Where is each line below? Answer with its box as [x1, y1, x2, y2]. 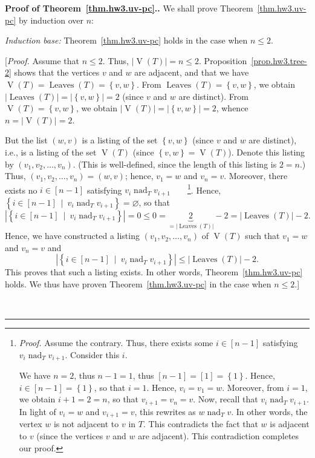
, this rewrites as [134, 405, 196, 417]
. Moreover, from [222, 381, 284, 393]
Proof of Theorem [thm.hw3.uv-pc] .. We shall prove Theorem [5, 2, 253, 14]
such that [245, 229, 280, 242]
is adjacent [270, 417, 310, 430]
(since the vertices [36, 429, 103, 442]
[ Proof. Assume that [5, 54, 79, 67]
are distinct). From [178, 90, 248, 102]
